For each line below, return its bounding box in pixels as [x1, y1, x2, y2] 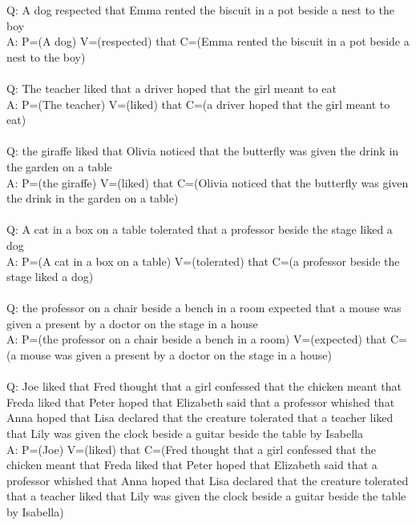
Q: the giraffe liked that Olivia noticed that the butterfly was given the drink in [6, 143, 399, 159]
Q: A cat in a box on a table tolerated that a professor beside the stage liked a [6, 221, 393, 238]
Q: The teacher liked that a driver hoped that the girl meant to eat [6, 79, 337, 96]
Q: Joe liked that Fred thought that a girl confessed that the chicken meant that [6, 378, 402, 395]
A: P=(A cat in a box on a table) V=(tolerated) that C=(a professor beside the [6, 252, 400, 269]
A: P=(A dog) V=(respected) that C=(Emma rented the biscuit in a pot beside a [6, 33, 410, 50]
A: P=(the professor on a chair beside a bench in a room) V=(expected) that [6, 331, 387, 347]
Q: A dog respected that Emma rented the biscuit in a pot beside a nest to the [6, 2, 394, 18]
